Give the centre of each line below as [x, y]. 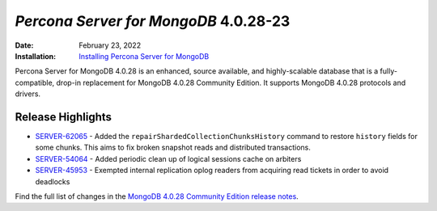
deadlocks [53, 181]
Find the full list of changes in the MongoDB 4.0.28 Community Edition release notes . [157, 196]
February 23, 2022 [110, 45]
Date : [24, 45]
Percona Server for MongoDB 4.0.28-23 [153, 21]
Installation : [36, 56]
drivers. [28, 94]
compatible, [35, 82]
